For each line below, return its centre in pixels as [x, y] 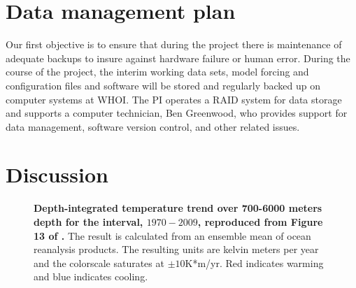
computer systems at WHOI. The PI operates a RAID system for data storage [174, 99]
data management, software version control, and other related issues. [153, 126]
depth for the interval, [88, 222]
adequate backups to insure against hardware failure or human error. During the [178, 58]
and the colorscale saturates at [99, 262]
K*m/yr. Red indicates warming [254, 262]
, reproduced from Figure [260, 222]
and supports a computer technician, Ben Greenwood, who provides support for [177, 113]
